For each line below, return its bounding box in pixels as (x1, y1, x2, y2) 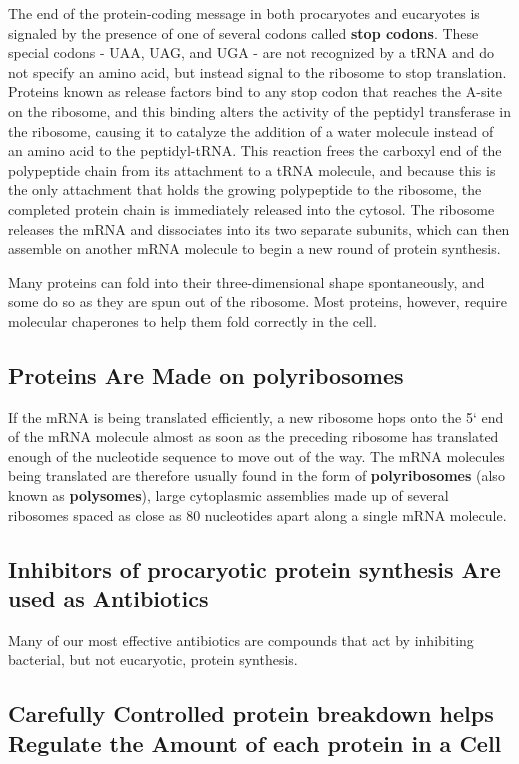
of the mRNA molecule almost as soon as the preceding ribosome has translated (8, 426, 499, 447)
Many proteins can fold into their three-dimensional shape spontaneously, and (8, 271, 485, 292)
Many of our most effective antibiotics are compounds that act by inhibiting (8, 629, 474, 650)
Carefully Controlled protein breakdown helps (8, 698, 494, 729)
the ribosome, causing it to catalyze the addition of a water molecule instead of (8, 120, 494, 141)
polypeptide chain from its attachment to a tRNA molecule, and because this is (8, 159, 496, 180)
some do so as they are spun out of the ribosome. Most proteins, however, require (8, 291, 507, 312)
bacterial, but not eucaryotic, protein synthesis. (8, 649, 298, 670)
